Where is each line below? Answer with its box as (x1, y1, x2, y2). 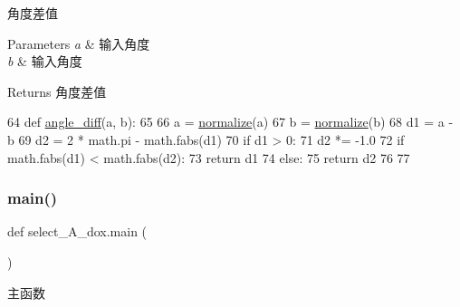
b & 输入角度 (7, 52, 82, 71)
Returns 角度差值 (7, 82, 107, 101)
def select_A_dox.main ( (7, 222, 148, 241)
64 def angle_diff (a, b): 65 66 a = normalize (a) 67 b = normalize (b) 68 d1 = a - (7, 112, 454, 131)
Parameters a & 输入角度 (7, 34, 150, 53)
